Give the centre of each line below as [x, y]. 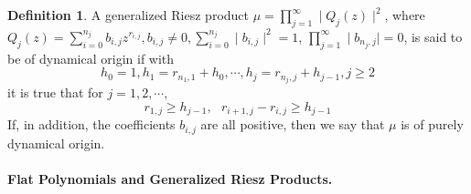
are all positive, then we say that [293, 124]
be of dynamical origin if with [91, 58]
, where [405, 15]
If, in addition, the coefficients [91, 124]
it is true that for [55, 92]
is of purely [432, 124]
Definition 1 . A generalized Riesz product [128, 15]
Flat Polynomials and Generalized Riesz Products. [170, 178]
